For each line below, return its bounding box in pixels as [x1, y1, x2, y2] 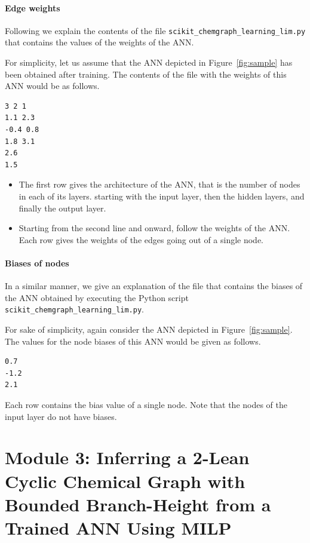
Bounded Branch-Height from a [5, 492, 271, 516]
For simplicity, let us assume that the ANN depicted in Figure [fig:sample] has [5, 56, 293, 69]
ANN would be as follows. [5, 79, 100, 92]
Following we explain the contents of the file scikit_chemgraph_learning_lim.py [5, 24, 306, 36]
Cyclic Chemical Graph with [5, 468, 245, 493]
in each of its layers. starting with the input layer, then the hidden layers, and [19, 189, 305, 202]
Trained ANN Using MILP [5, 515, 232, 539]
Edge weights [5, 1, 60, 14]
